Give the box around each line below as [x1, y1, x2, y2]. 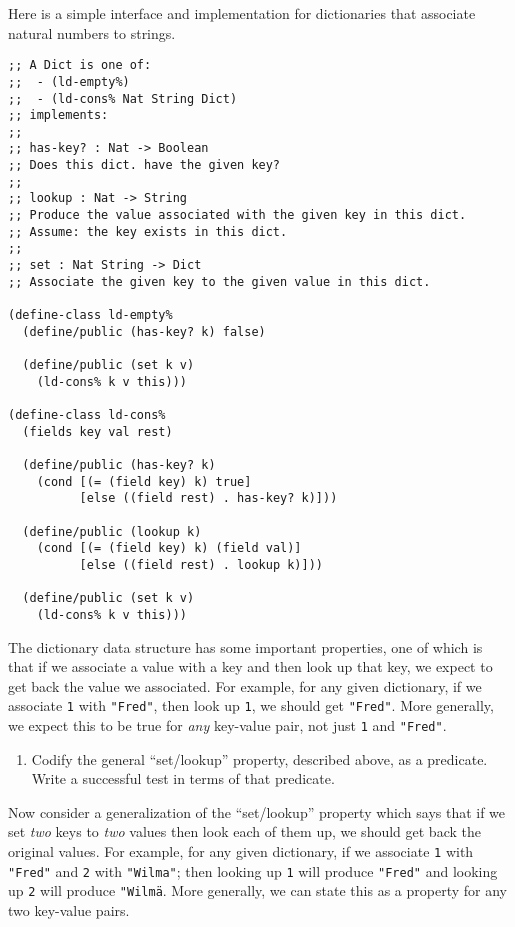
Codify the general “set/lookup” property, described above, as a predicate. [31, 748, 488, 769]
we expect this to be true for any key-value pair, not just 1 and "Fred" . [8, 714, 447, 735]
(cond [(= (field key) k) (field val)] [36, 541, 302, 556]
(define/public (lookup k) [22, 524, 202, 539]
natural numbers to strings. [8, 22, 176, 43]
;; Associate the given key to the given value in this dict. [8, 274, 431, 289]
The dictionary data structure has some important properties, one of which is [8, 636, 483, 657]
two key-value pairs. [8, 899, 130, 920]
